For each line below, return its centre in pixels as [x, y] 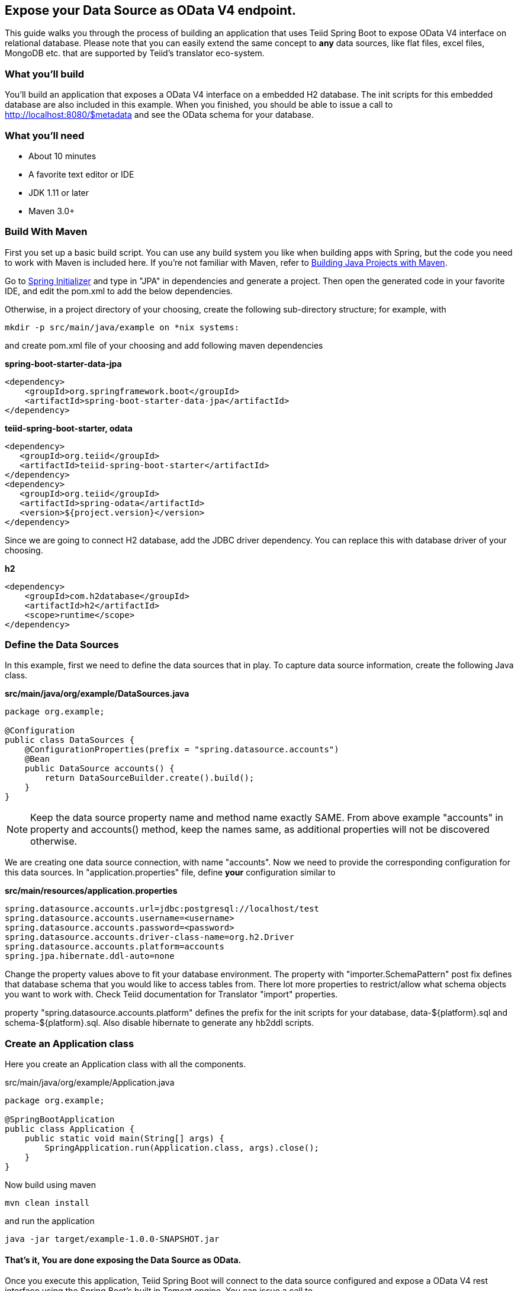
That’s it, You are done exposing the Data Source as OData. [123, 1260]
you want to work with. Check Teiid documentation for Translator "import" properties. [171, 994]
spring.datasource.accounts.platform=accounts [115, 947]
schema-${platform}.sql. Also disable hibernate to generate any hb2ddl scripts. [160, 1023]
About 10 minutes [62, 156]
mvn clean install [47, 1203]
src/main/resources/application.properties [91, 891]
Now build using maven [51, 1185]
